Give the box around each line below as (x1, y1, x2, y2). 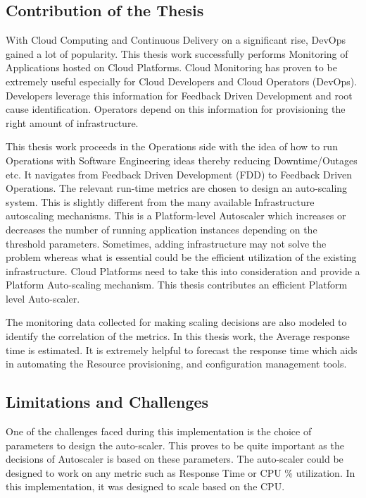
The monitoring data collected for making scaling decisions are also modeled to (6, 315, 347, 329)
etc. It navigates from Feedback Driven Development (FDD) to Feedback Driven (6, 166, 353, 181)
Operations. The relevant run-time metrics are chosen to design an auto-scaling (6, 181, 348, 195)
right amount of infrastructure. (6, 115, 139, 130)
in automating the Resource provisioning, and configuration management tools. (6, 356, 347, 371)
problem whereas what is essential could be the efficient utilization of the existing (6, 250, 357, 265)
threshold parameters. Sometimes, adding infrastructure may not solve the (6, 236, 327, 250)
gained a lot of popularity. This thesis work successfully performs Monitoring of (6, 46, 348, 61)
